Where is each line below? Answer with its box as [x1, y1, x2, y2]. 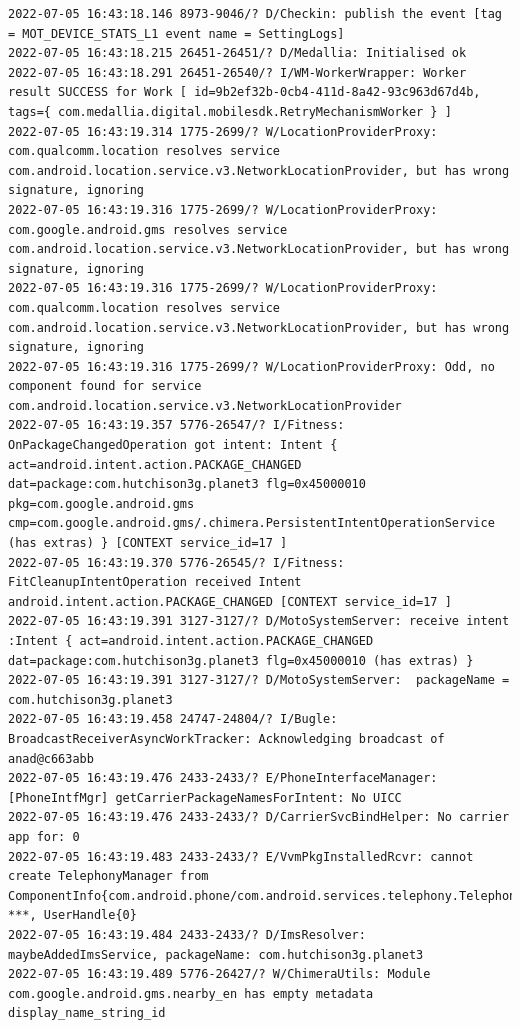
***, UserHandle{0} [8, 908, 137, 923]
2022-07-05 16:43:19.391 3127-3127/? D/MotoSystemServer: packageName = [8, 673, 510, 688]
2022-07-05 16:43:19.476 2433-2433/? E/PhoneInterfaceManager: [8, 771, 438, 786]
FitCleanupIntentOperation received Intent [8, 575, 302, 590]
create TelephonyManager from [8, 869, 209, 884]
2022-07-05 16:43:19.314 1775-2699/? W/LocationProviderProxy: [8, 124, 438, 139]
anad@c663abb [8, 751, 94, 766]
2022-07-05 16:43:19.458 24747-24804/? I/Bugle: [8, 712, 338, 727]
